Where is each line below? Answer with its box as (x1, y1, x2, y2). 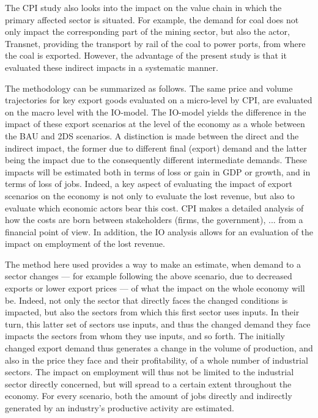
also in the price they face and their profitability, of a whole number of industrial (5, 353, 308, 366)
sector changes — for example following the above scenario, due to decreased (5, 269, 292, 282)
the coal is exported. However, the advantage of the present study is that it (5, 49, 287, 62)
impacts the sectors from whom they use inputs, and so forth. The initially (5, 329, 285, 342)
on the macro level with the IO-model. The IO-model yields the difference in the (5, 105, 306, 118)
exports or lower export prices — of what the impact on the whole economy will (5, 282, 305, 295)
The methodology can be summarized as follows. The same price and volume (5, 81, 293, 94)
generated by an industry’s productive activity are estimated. (5, 402, 234, 414)
